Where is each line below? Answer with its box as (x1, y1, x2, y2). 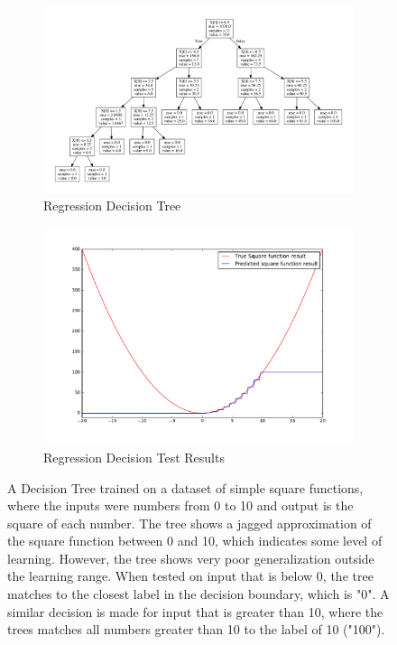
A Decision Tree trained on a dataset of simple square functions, (7, 478, 364, 497)
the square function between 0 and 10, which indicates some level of (7, 531, 383, 550)
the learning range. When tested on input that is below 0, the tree (7, 566, 374, 585)
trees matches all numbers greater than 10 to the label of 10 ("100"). (7, 620, 385, 639)
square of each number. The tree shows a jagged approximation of (7, 513, 372, 532)
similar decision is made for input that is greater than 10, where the (7, 602, 383, 621)
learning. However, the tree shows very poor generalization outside (7, 548, 374, 567)
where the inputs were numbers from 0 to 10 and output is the (7, 496, 354, 515)
